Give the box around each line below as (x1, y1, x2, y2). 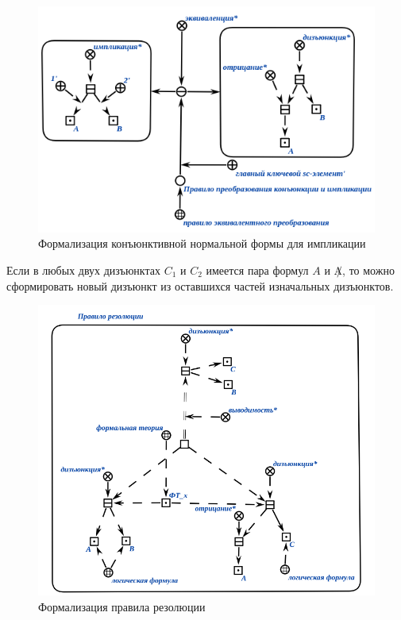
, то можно (342, 261, 395, 278)
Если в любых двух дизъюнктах (6, 261, 160, 278)
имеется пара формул (206, 261, 309, 278)
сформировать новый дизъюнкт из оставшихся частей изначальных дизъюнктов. (6, 277, 394, 294)
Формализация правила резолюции (38, 598, 206, 614)
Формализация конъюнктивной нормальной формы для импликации (38, 235, 366, 252)
